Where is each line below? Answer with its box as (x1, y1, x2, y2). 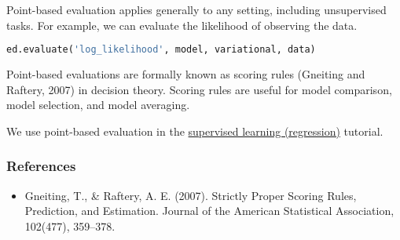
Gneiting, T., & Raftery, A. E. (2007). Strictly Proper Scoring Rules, (24, 187, 357, 203)
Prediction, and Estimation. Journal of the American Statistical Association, (24, 202, 394, 219)
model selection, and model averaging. (6, 96, 190, 113)
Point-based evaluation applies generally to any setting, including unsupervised (6, 2, 387, 17)
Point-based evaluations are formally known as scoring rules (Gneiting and (6, 66, 365, 82)
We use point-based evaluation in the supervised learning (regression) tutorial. (6, 122, 383, 139)
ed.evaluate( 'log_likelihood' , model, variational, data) (6, 44, 316, 56)
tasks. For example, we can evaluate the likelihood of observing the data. (6, 16, 358, 33)
